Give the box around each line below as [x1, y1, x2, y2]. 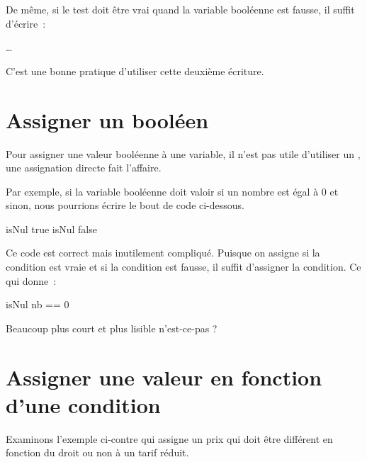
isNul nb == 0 [6, 297, 69, 312]
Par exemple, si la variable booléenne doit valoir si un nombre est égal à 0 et [6, 184, 339, 198]
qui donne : [6, 273, 57, 288]
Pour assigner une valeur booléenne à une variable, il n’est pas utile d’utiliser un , [6, 146, 361, 161]
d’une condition [6, 390, 161, 419]
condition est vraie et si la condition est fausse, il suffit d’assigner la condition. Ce [6, 259, 361, 274]
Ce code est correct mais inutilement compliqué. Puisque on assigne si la [6, 245, 320, 260]
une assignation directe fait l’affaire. [6, 160, 162, 175]
